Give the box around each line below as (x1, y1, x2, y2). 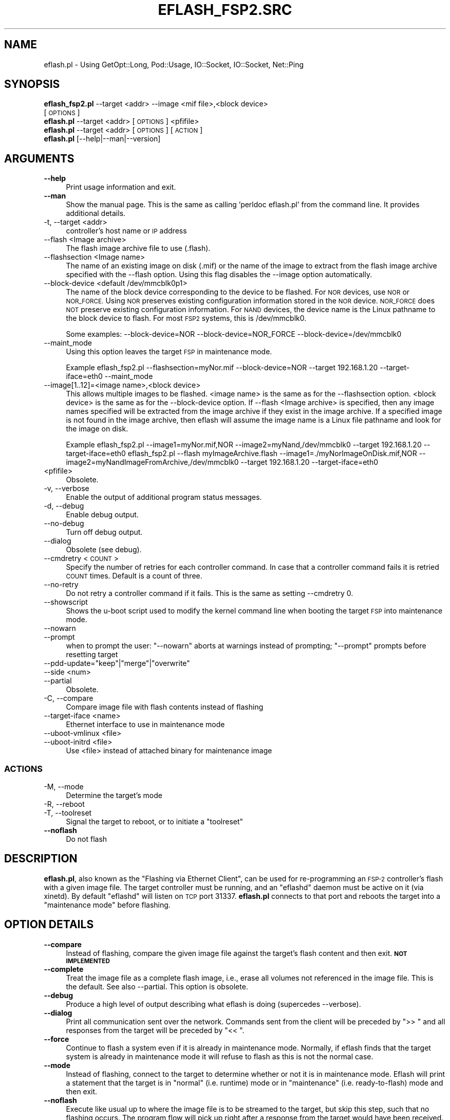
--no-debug (44, 519, 84, 528)
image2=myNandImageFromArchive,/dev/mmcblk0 (66, 458, 239, 467)
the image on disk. (66, 424, 128, 433)
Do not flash (66, 835, 107, 844)
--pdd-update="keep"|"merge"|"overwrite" (44, 659, 190, 668)
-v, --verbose (44, 484, 89, 493)
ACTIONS (4, 763, 43, 774)
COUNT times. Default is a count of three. (66, 571, 202, 581)
